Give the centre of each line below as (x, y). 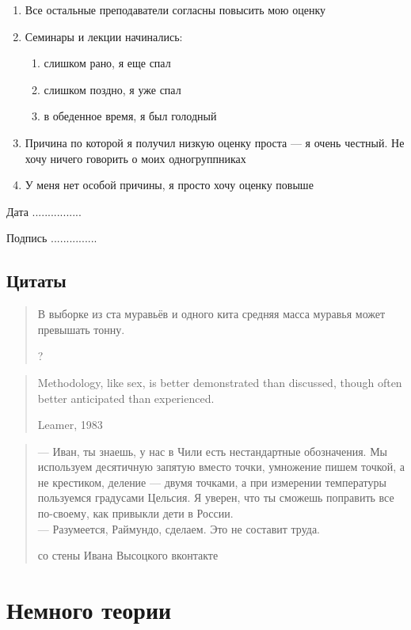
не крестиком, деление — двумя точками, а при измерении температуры (212, 482)
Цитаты (36, 281)
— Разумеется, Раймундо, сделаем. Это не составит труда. (179, 528)
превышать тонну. (81, 329)
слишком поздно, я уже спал (112, 89)
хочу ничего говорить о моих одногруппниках (135, 158)
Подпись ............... (52, 238)
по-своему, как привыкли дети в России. (135, 513)
